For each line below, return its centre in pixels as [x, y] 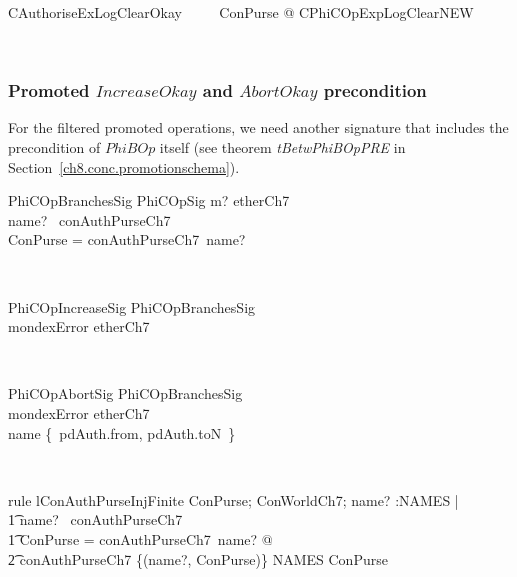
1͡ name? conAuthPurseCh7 [95, 519]
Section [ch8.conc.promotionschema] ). [124, 166]
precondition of [54, 147]
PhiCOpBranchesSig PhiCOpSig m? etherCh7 [149, 200]
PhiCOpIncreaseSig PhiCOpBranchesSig [132, 306]
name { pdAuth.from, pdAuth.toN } [122, 432]
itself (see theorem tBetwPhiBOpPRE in [282, 147]
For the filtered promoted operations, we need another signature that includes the [258, 127]
